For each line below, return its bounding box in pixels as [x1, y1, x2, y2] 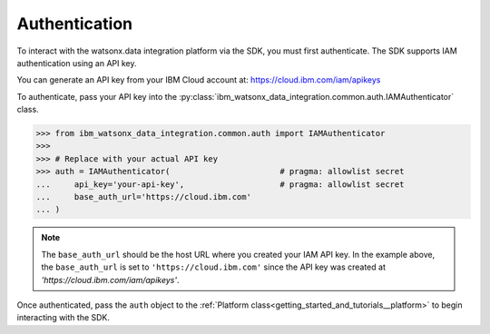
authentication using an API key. [16, 57, 137, 68]
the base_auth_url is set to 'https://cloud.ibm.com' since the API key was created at [41, 261, 386, 272]
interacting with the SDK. [16, 312, 111, 323]
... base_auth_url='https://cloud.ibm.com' [35, 192, 251, 202]
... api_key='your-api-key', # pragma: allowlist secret [35, 179, 405, 190]
